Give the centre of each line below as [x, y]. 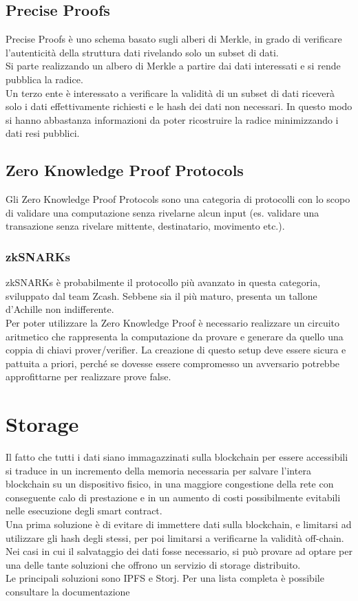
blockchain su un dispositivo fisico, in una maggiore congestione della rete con [170, 484]
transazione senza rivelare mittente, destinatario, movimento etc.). [145, 226]
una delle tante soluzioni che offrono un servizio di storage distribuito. [153, 564]
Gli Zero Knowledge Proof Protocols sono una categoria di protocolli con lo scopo [178, 199]
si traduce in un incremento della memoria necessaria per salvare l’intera [158, 470]
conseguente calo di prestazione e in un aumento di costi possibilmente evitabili [173, 497]
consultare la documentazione [68, 591]
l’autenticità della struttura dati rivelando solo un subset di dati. [142, 52]
